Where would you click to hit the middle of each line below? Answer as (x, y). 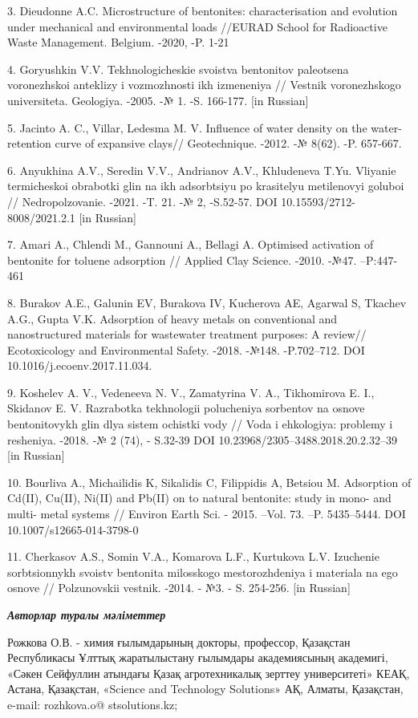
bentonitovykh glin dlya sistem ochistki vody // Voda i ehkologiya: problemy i (200, 424)
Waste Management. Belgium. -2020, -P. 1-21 (118, 42)
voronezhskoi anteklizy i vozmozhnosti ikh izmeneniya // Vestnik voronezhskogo (204, 85)
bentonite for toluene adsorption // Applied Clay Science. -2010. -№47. (182, 260)
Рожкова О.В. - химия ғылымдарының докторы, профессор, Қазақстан (179, 641)
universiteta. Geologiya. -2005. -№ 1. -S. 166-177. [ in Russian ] (158, 100)
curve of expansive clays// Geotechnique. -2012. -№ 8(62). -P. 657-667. (228, 143)
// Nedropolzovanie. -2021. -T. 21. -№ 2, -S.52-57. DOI (142, 201)
